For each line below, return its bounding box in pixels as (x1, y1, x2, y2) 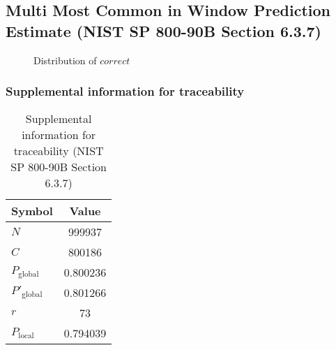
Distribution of (33, 52, 97, 67)
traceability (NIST (13, 143, 104, 159)
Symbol (11, 203, 53, 219)
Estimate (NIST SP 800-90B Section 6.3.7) (6, 20, 322, 41)
